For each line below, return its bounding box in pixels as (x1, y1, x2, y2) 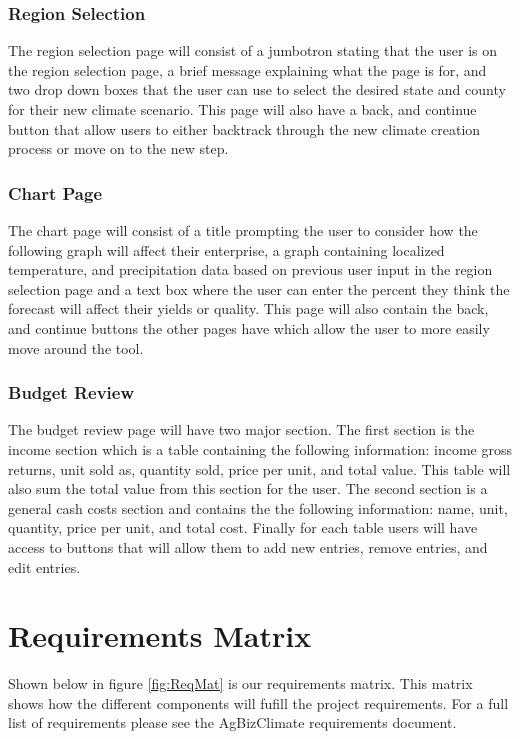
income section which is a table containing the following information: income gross (8, 438, 512, 459)
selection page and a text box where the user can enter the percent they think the (8, 278, 510, 299)
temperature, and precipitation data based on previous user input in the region (8, 259, 493, 280)
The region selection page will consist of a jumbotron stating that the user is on (8, 40, 498, 61)
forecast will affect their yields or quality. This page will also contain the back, (8, 298, 489, 319)
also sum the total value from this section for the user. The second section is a (8, 478, 488, 499)
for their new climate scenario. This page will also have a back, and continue (8, 99, 477, 119)
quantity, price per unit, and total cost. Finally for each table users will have (8, 517, 478, 538)
